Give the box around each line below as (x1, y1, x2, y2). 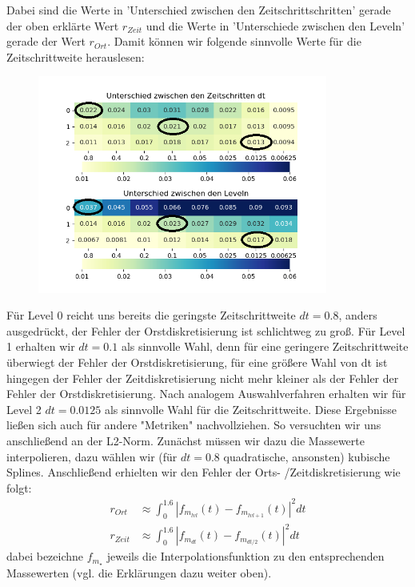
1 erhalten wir (6, 338, 75, 355)
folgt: (6, 479, 32, 496)
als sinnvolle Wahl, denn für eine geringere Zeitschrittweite (121, 338, 409, 355)
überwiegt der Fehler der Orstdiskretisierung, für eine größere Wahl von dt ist (6, 354, 388, 371)
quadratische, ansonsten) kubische (223, 448, 390, 464)
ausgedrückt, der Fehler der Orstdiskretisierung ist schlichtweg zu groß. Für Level (6, 322, 405, 339)
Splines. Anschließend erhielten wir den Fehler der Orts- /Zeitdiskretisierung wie (6, 464, 401, 480)
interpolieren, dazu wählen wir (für (6, 448, 178, 464)
